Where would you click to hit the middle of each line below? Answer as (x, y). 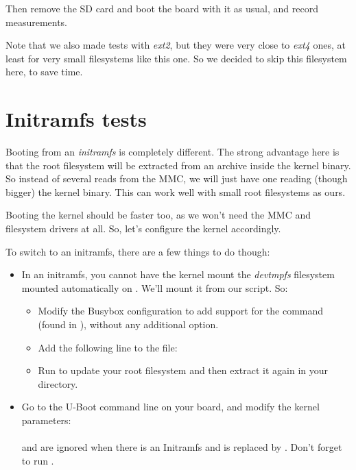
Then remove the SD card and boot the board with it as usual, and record (162, 8)
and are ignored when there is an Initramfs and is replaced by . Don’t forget (182, 447)
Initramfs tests (76, 119)
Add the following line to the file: (108, 347)
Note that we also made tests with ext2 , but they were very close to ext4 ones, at (176, 45)
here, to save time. (44, 72)
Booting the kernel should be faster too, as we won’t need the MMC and (158, 215)
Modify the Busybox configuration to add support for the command (181, 311)
